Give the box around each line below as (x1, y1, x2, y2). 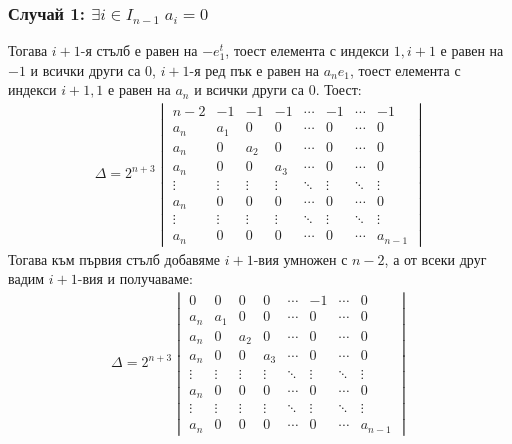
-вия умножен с (253, 248, 348, 269)
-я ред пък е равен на (189, 59, 320, 80)
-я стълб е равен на (80, 40, 198, 61)
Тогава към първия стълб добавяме (8, 248, 220, 269)
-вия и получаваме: (77, 268, 193, 289)
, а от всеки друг (384, 248, 487, 269)
